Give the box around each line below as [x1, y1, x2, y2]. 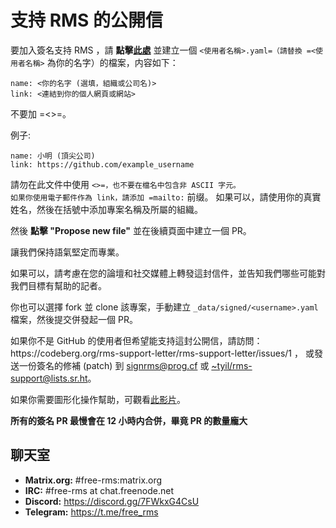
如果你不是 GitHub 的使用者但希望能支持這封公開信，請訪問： [10, 334, 263, 346]
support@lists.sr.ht [10, 372, 88, 384]
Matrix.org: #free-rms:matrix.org [24, 474, 163, 486]
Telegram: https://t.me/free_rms [24, 506, 159, 518]
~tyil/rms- [211, 359, 253, 371]
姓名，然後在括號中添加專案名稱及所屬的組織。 [10, 203, 203, 215]
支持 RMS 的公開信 [10, 9, 164, 32]
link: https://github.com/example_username [10, 159, 195, 170]
